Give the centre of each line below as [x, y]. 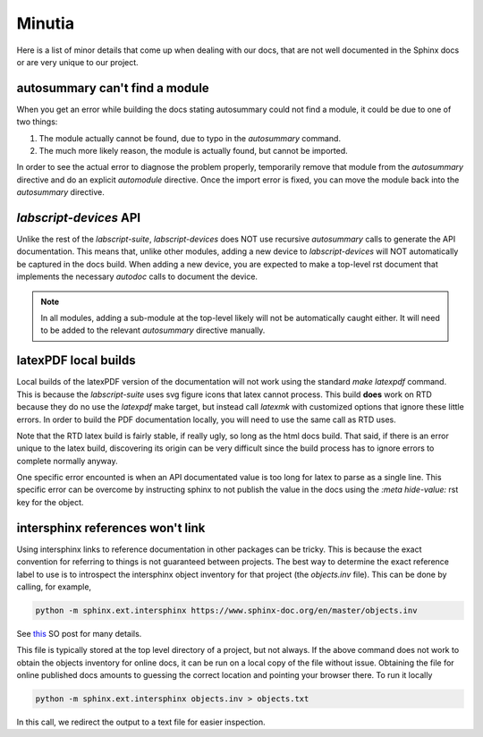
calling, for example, [54, 587]
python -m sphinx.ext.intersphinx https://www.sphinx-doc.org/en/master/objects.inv [226, 610]
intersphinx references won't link [111, 528]
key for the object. [50, 502]
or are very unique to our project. [77, 62]
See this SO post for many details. [79, 633]
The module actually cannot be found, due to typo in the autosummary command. [190, 138]
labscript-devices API [79, 218]
